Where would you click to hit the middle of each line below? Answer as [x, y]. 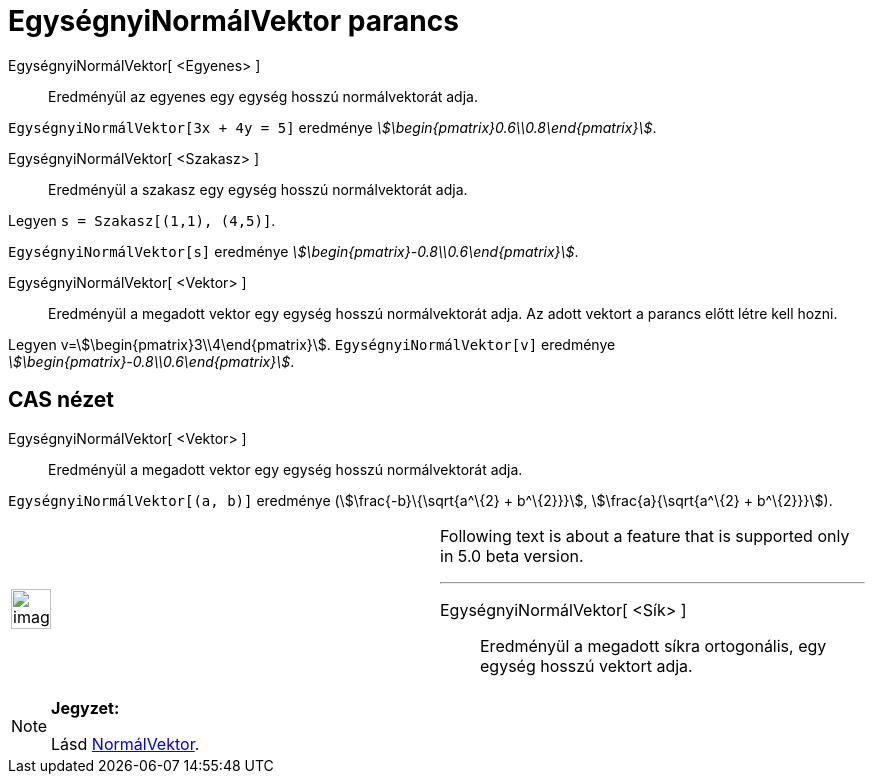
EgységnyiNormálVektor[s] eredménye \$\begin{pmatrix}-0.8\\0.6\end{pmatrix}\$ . [293, 251]
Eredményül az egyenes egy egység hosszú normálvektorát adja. [263, 96]
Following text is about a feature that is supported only [645, 535]
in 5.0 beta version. [512, 555]
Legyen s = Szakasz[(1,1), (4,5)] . [142, 220]
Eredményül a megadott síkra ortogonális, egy [653, 645]
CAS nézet [61, 400]
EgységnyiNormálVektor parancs [233, 21]
